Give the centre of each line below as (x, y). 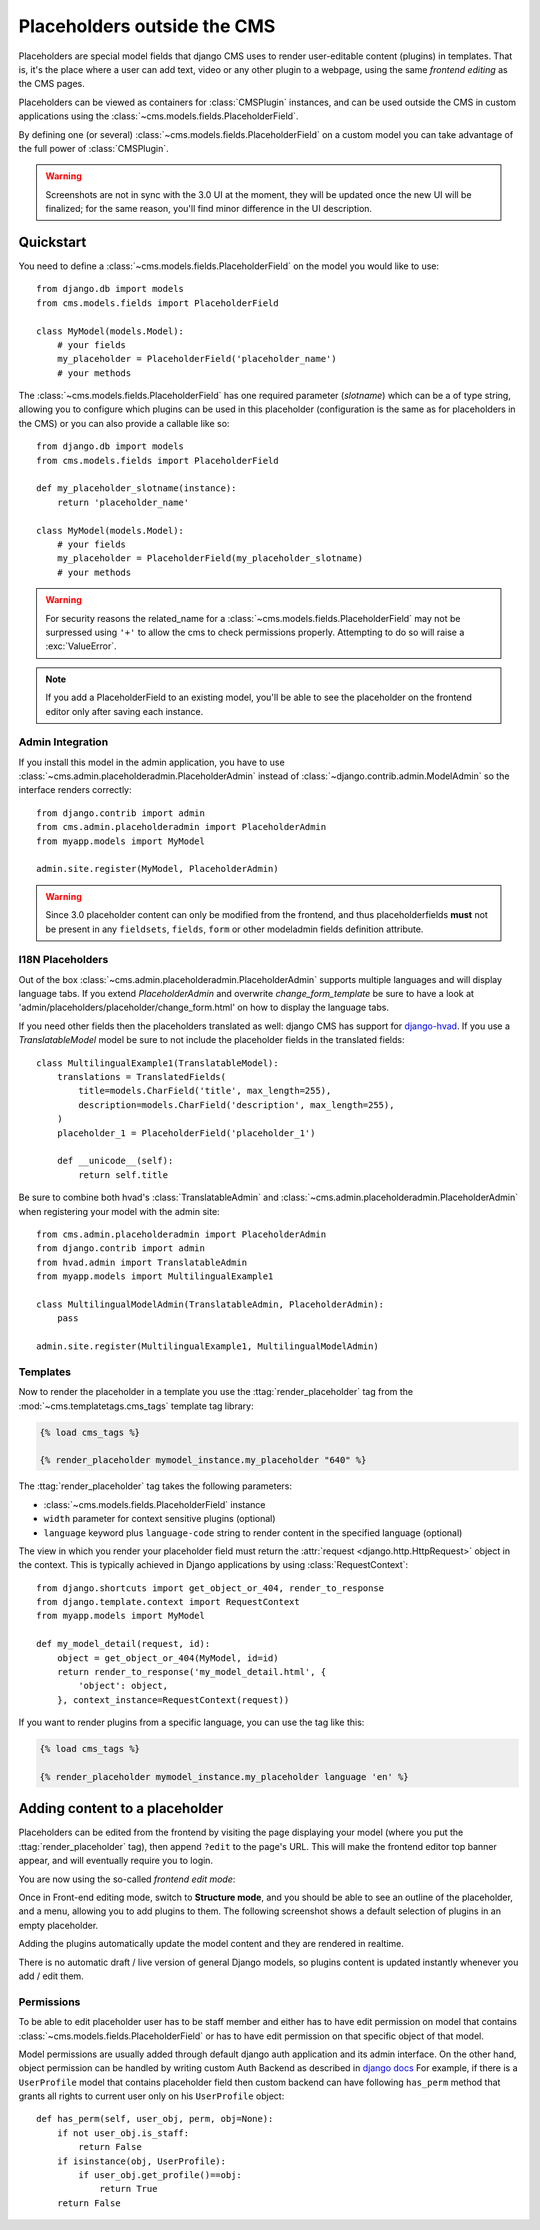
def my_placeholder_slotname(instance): (136, 488)
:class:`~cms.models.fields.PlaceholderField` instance (154, 1504)
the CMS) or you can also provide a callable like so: (124, 423)
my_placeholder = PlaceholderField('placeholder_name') (196, 359)
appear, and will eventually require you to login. (116, 1861)
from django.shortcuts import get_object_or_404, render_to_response (210, 1588)
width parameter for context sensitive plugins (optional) (159, 1519)
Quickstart (52, 241)
